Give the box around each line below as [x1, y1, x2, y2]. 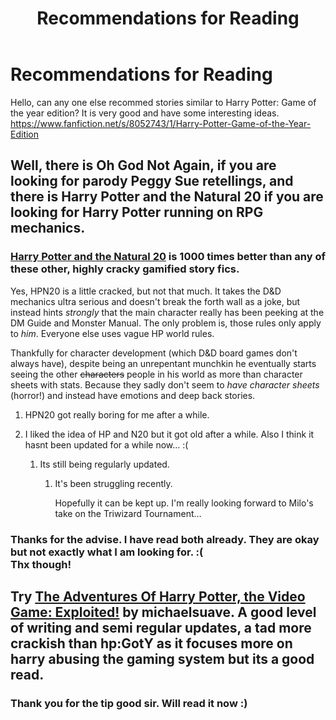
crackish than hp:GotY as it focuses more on [10, 635, 293, 652]
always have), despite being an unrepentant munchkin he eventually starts [10, 357, 317, 369]
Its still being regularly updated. [39, 458, 170, 470]
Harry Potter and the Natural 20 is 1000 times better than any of [10, 250, 326, 264]
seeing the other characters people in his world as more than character [10, 368, 303, 380]
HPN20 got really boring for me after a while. [24, 408, 210, 421]
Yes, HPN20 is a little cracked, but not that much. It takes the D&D [10, 285, 282, 297]
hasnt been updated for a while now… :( [24, 438, 189, 451]
